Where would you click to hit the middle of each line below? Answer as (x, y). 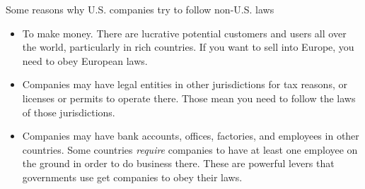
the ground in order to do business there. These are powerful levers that (178, 163)
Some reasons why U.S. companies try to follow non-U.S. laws (140, 9)
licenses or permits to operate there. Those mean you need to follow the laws (189, 98)
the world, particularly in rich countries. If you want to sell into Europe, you (188, 47)
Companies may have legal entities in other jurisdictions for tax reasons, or (185, 84)
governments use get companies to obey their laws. (132, 177)
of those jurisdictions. (69, 112)
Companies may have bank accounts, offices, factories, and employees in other (191, 136)
